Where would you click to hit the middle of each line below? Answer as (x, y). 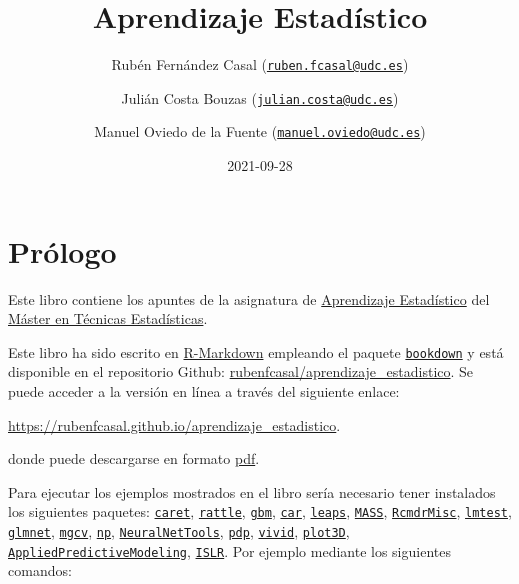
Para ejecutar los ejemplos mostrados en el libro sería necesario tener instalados (252, 491)
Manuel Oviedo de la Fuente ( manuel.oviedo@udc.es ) (260, 131)
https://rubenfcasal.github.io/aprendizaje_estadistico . (174, 424)
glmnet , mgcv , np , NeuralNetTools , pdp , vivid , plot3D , (179, 531)
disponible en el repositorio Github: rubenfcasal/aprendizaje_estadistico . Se (241, 371)
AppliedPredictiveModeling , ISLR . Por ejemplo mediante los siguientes (229, 550)
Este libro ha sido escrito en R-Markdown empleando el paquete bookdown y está (256, 351)
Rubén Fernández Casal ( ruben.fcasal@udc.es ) (260, 64)
